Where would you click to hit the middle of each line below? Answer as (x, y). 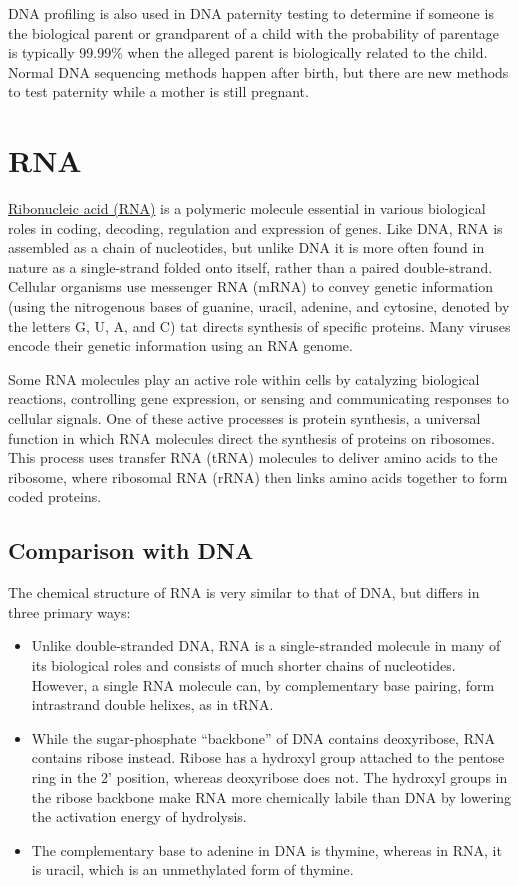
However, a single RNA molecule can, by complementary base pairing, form (263, 684)
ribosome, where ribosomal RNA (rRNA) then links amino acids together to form (258, 476)
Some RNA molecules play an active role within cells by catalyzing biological (244, 378)
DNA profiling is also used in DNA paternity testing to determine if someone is (251, 13)
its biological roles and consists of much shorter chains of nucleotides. (243, 664)
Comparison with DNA (131, 550)
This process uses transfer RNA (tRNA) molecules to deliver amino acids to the (253, 457)
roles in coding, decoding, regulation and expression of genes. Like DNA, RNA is (255, 227)
